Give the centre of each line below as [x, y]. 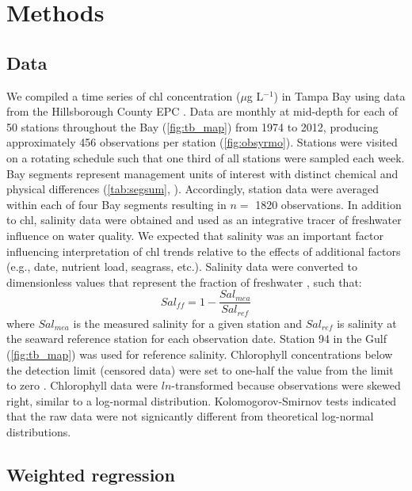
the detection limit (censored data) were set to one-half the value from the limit [200, 369]
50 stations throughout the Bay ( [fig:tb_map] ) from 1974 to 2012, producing [193, 126]
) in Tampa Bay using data [340, 95]
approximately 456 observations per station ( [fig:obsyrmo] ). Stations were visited [202, 142]
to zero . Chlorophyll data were [82, 385]
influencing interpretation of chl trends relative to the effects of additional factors [204, 251]
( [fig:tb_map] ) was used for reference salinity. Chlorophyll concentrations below [200, 354]
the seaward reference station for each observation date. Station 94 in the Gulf [197, 339]
